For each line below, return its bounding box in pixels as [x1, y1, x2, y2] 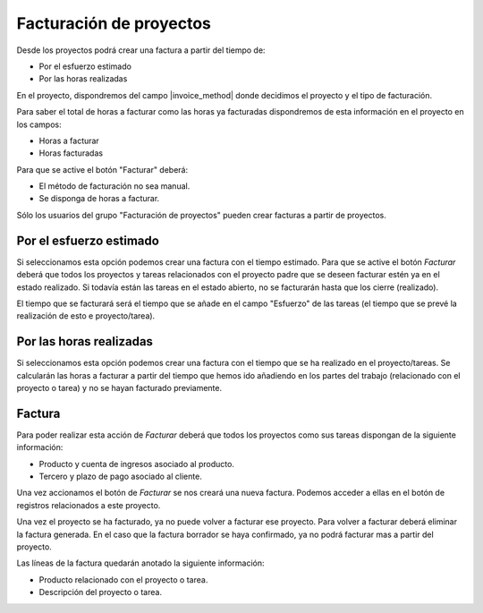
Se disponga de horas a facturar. [38, 193, 160, 204]
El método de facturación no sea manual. [38, 181, 191, 192]
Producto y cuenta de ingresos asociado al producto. [38, 458, 234, 469]
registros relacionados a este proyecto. [16, 499, 161, 510]
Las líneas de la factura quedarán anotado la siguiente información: [16, 558, 265, 568]
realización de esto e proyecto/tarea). [16, 311, 156, 321]
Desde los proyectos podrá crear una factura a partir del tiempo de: [16, 45, 266, 55]
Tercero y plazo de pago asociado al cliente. [38, 471, 203, 482]
